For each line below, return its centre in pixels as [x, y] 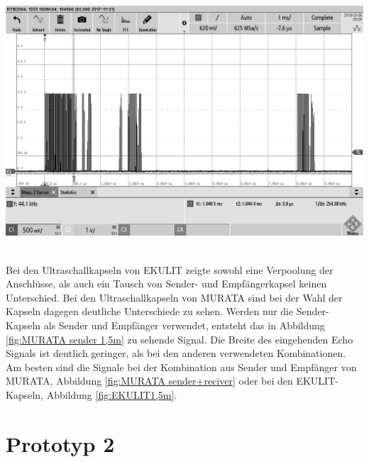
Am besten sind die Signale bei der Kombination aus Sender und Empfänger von [181, 367]
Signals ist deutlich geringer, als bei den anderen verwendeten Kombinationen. [176, 353]
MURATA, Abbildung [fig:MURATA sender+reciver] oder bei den [149, 381]
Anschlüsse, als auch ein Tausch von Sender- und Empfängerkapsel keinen [166, 284]
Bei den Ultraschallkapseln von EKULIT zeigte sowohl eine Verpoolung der [170, 269]
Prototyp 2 [60, 443]
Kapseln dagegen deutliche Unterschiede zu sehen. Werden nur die [150, 311]
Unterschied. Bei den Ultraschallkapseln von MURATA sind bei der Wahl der [174, 297]
